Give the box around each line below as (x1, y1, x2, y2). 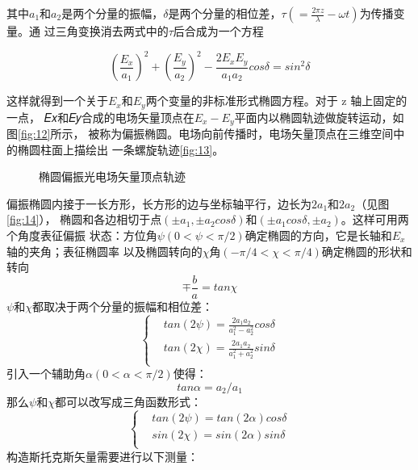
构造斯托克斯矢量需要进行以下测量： (6, 447, 199, 464)
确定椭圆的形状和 (321, 242, 412, 259)
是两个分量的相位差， (168, 5, 282, 21)
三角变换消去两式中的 (55, 23, 169, 39)
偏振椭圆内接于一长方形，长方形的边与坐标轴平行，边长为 (6, 195, 311, 212)
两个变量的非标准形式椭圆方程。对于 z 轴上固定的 (145, 92, 408, 109)
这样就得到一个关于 (6, 92, 108, 109)
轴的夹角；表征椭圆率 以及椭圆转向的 (6, 242, 203, 259)
